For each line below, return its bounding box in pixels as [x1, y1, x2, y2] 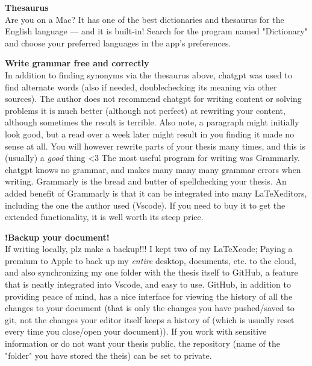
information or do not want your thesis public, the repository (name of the [5, 337, 281, 350]
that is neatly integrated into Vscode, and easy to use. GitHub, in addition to [5, 278, 291, 291]
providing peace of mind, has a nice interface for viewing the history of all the [5, 289, 293, 302]
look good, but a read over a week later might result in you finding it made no [5, 127, 295, 140]
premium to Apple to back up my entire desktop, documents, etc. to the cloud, [5, 254, 296, 267]
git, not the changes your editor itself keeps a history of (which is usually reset [5, 313, 295, 326]
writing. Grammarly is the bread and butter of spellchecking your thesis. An [5, 175, 287, 188]
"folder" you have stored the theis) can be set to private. [5, 349, 212, 361]
